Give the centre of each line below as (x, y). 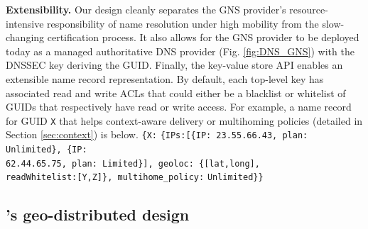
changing (25, 37)
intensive (25, 23)
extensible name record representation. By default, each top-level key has (165, 78)
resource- (309, 9)
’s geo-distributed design (98, 214)
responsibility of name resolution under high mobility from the (183, 23)
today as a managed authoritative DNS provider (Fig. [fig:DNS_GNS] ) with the (180, 51)
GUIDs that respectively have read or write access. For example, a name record (179, 107)
